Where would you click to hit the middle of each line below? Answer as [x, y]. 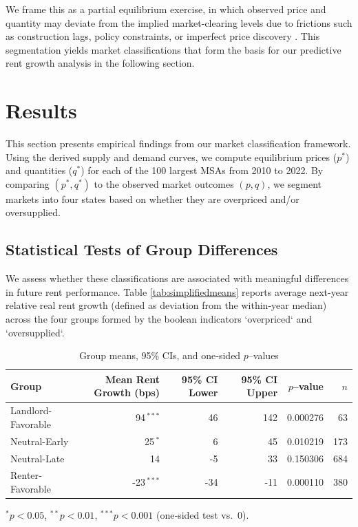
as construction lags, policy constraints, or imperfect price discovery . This [163, 36]
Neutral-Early [40, 441]
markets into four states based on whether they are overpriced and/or [152, 198]
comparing [28, 183]
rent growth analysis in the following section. [100, 63]
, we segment [295, 183]
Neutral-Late [38, 458]
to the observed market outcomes [164, 183]
